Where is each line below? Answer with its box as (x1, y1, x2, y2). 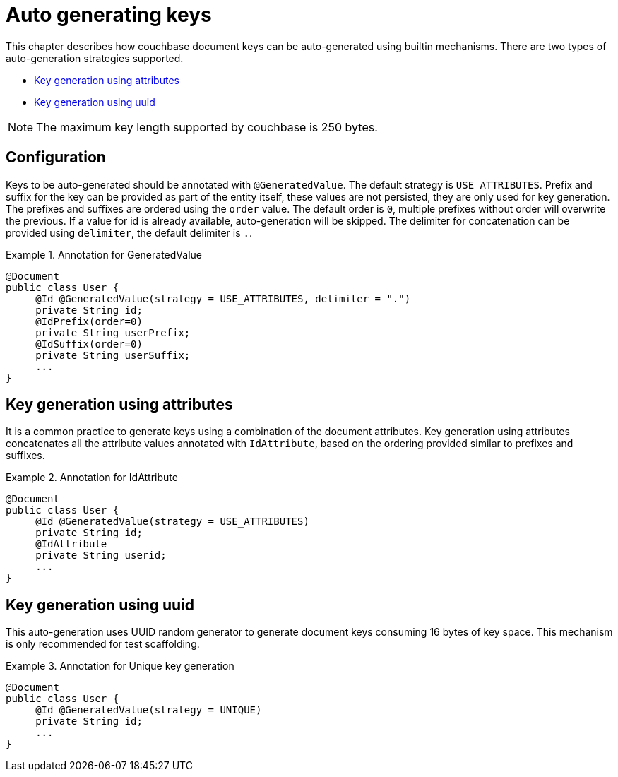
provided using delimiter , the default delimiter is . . (6, 226, 253, 239)
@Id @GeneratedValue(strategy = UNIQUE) (35, 704, 262, 716)
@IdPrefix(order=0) (35, 315, 143, 327)
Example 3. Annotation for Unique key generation (6, 660, 234, 672)
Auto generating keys (6, 3, 212, 27)
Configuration (6, 148, 106, 167)
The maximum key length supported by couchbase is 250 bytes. (36, 119, 378, 134)
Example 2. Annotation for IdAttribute (6, 471, 178, 484)
